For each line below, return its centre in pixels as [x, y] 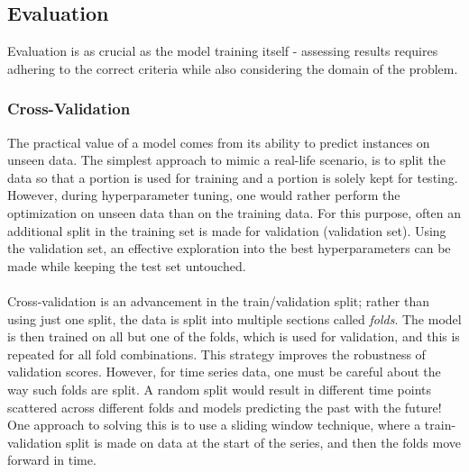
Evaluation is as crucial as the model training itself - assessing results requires [223, 51]
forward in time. [52, 460]
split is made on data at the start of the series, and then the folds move [263, 442]
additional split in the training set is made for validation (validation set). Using [227, 230]
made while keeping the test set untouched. [127, 265]
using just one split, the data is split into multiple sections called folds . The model [234, 318]
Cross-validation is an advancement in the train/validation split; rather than [218, 300]
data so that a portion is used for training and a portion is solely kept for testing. [233, 177]
